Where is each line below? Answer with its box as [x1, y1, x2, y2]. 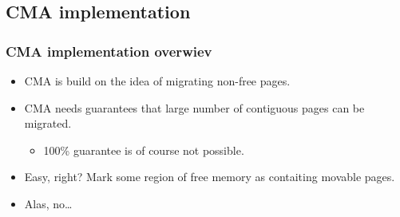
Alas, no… [24, 195, 73, 211]
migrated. [24, 115, 72, 132]
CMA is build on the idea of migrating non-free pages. [24, 73, 291, 89]
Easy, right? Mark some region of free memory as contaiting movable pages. [24, 168, 395, 185]
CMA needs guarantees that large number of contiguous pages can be [24, 99, 365, 116]
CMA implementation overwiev [6, 41, 212, 61]
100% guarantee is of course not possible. [43, 141, 244, 158]
